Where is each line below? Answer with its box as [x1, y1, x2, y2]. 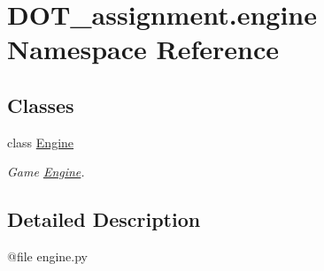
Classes [7, 91, 74, 118]
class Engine [7, 132, 74, 151]
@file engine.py [7, 247, 89, 266]
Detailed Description [7, 206, 201, 233]
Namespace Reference [7, 31, 279, 67]
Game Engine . [7, 162, 85, 181]
